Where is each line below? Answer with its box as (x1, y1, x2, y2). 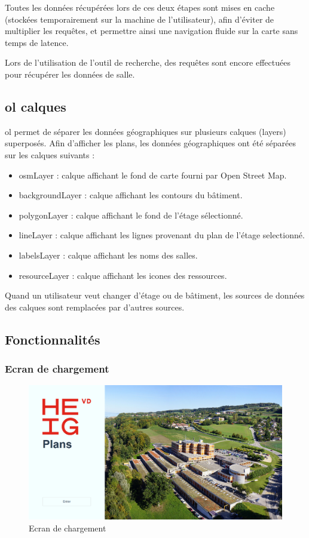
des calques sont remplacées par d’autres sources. (5, 300, 185, 313)
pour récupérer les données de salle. (5, 67, 135, 80)
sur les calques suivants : (5, 148, 95, 161)
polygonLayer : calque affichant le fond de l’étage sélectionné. (19, 208, 243, 221)
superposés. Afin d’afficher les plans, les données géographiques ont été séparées (5, 137, 296, 149)
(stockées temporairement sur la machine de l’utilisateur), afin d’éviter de (5, 13, 274, 25)
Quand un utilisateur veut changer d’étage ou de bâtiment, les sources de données (5, 289, 305, 302)
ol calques (5, 97, 66, 115)
